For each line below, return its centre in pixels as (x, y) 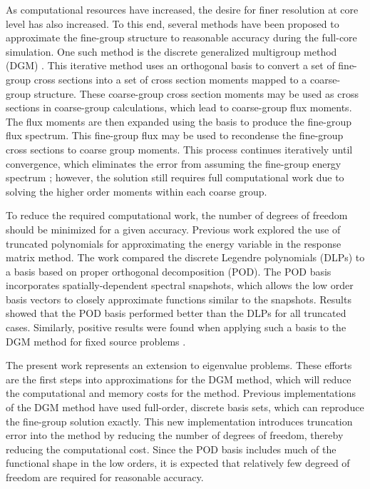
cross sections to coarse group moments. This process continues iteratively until (179, 149)
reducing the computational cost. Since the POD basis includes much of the (171, 449)
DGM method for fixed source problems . (96, 341)
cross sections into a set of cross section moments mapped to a (170, 79)
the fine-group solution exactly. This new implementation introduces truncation (179, 421)
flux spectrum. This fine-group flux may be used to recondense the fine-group (175, 135)
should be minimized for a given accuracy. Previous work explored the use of (173, 229)
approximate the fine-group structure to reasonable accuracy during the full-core (181, 37)
